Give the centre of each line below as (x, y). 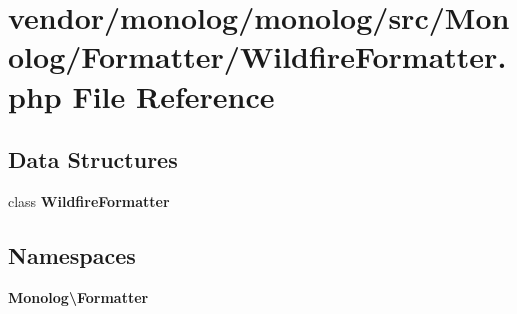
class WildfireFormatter (89, 200)
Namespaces (72, 254)
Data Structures (93, 159)
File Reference (173, 95)
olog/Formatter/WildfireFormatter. (257, 56)
